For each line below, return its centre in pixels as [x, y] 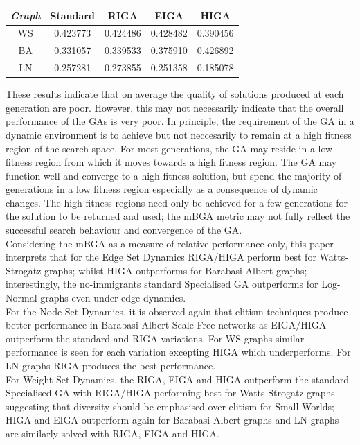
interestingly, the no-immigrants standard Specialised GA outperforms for [162, 284]
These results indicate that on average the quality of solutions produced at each [175, 94]
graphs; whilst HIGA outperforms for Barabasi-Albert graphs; [176, 270]
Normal [21, 298]
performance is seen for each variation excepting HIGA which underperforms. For [178, 352]
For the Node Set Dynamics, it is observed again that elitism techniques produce [177, 311]
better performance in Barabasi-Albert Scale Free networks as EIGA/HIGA [166, 325]
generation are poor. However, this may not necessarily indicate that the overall [175, 107]
